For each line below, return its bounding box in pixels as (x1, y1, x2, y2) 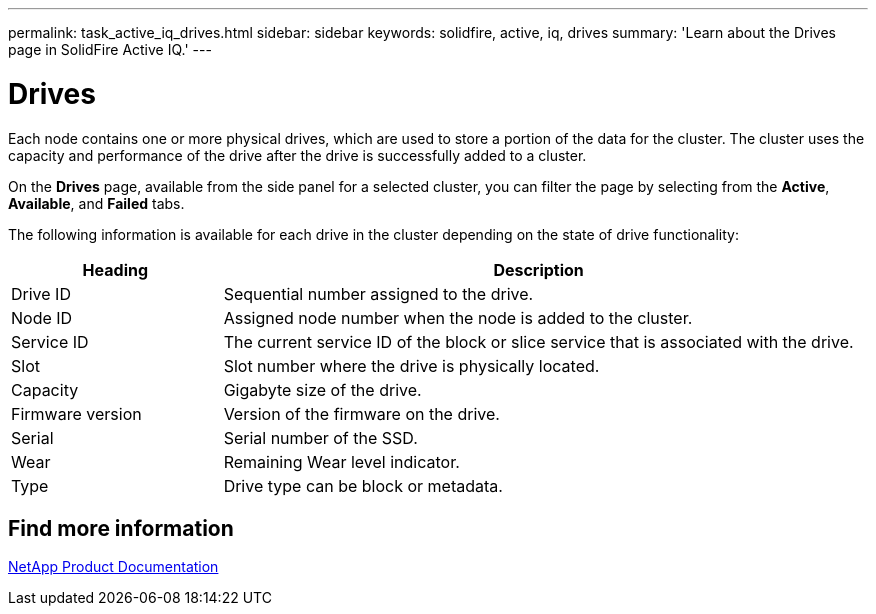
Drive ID (11, 283, 71, 304)
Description (493, 259, 584, 280)
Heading (82, 259, 149, 280)
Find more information (8, 515, 234, 541)
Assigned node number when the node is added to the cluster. (223, 307, 693, 328)
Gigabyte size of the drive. (223, 379, 422, 400)
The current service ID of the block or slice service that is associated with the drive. (223, 331, 854, 352)
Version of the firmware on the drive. (223, 403, 500, 424)
